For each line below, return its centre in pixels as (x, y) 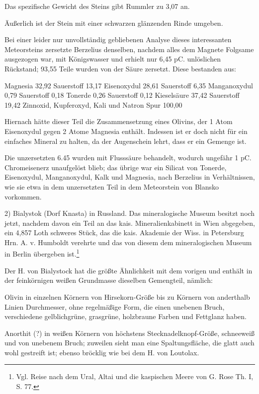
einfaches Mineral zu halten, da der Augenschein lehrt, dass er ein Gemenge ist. (126, 141)
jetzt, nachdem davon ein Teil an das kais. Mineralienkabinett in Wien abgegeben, (130, 223)
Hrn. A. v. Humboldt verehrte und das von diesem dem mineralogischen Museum (128, 242)
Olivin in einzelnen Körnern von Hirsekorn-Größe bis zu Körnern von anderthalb (127, 296)
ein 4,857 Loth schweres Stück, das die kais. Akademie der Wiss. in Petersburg (124, 232)
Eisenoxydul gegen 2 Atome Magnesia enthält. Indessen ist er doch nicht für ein (126, 131)
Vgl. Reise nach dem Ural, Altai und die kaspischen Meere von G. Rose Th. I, (135, 376)
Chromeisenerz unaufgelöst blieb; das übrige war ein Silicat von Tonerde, (116, 167)
